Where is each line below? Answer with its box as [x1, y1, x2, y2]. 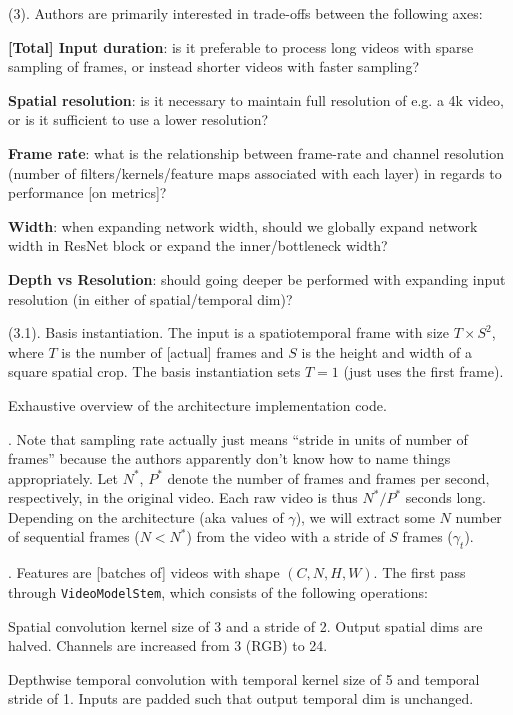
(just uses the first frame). [343, 361, 504, 382]
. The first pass [373, 562, 466, 583]
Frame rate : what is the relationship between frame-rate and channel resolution [8, 142, 504, 163]
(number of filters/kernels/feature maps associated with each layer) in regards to [8, 162, 502, 183]
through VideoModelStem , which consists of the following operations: [8, 581, 428, 602]
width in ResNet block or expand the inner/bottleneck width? [8, 235, 388, 256]
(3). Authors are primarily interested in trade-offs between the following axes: [8, 3, 483, 23]
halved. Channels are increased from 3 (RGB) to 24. [8, 635, 328, 656]
